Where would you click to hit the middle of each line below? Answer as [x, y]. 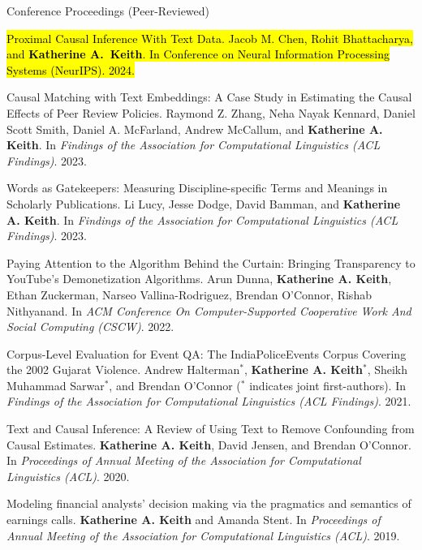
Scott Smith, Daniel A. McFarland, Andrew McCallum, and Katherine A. [195, 129]
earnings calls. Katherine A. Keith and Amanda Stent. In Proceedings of [194, 520]
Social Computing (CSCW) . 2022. [90, 327]
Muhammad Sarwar [56, 385]
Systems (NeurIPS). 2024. [71, 69]
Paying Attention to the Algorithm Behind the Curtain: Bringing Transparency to [211, 262]
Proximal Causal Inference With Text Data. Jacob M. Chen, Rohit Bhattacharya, [210, 38]
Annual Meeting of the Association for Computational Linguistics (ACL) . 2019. [203, 535]
